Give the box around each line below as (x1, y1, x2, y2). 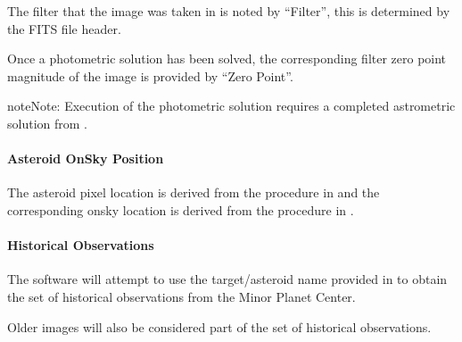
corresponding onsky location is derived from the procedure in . (7, 200, 354, 219)
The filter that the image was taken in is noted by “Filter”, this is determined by (7, 2, 450, 20)
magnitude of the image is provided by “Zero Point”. (7, 66, 293, 85)
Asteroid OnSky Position (7, 149, 164, 168)
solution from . (7, 113, 87, 132)
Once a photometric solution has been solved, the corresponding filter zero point (7, 49, 447, 68)
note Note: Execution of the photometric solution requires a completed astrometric (7, 96, 456, 115)
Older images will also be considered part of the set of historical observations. (7, 317, 432, 336)
